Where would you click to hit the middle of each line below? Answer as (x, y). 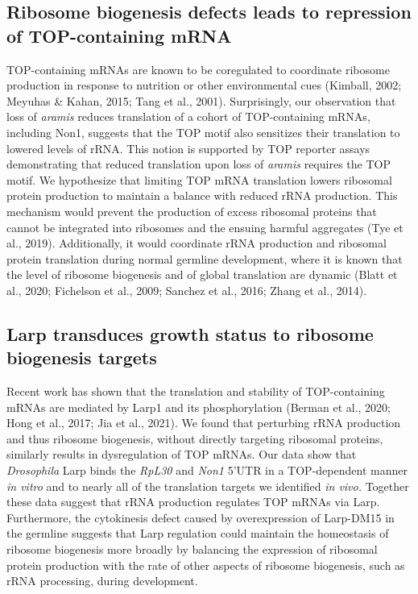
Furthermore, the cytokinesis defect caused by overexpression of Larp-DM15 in (201, 517)
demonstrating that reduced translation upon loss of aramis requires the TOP (199, 164)
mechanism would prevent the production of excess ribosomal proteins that (192, 211)
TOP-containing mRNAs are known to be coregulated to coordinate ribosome (198, 69)
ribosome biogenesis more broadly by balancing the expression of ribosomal (192, 549)
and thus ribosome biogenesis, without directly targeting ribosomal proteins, (195, 438)
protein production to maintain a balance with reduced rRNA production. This (202, 195)
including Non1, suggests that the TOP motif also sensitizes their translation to (203, 132)
